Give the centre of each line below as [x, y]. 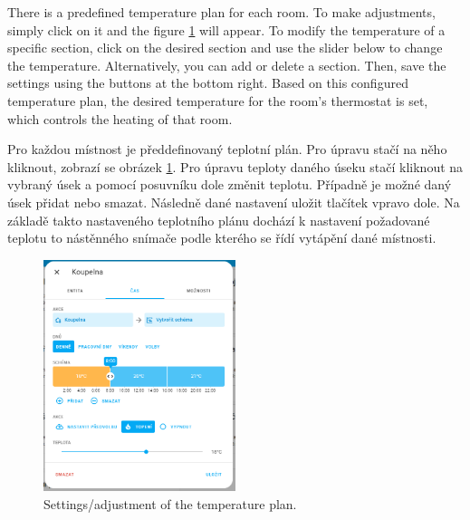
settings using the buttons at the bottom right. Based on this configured [208, 83]
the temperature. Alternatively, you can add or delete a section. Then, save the [227, 65]
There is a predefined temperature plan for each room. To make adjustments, [221, 12]
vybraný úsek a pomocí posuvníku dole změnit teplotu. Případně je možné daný [230, 184]
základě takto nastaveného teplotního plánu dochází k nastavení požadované [219, 220]
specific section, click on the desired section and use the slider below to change [225, 48]
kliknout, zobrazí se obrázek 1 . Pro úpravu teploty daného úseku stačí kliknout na [235, 166]
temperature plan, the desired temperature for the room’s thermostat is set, [218, 100]
